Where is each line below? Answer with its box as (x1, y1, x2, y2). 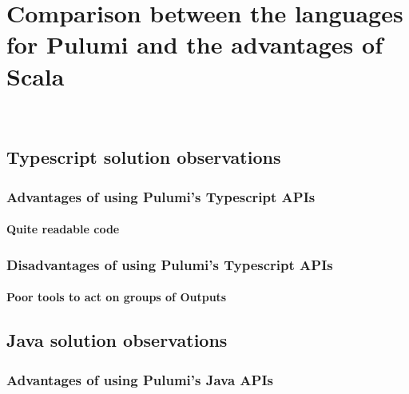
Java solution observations (6, 328, 228, 352)
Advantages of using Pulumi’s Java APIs (6, 369, 273, 389)
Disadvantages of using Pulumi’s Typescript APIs (6, 254, 333, 274)
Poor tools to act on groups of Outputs (6, 289, 227, 305)
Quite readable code (6, 221, 120, 237)
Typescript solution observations (6, 145, 281, 169)
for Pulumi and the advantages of (6, 28, 383, 61)
